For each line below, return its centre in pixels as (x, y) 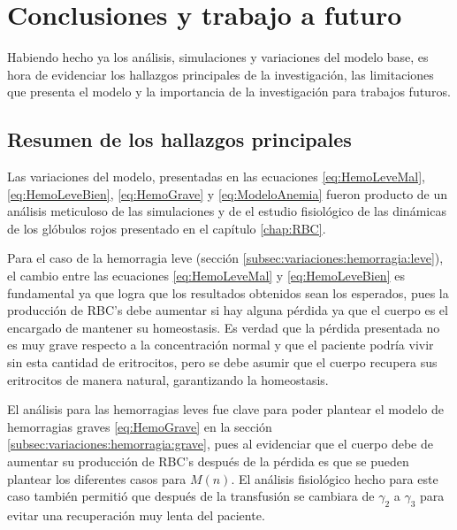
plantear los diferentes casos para (97, 478)
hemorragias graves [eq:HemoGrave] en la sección (140, 426)
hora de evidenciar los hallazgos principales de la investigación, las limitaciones (221, 74)
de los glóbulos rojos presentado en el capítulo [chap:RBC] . (167, 228)
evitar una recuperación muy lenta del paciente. (136, 515)
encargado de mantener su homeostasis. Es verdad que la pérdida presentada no (224, 327)
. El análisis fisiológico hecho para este (335, 478)
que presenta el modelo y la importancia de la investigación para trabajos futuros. (229, 92)
